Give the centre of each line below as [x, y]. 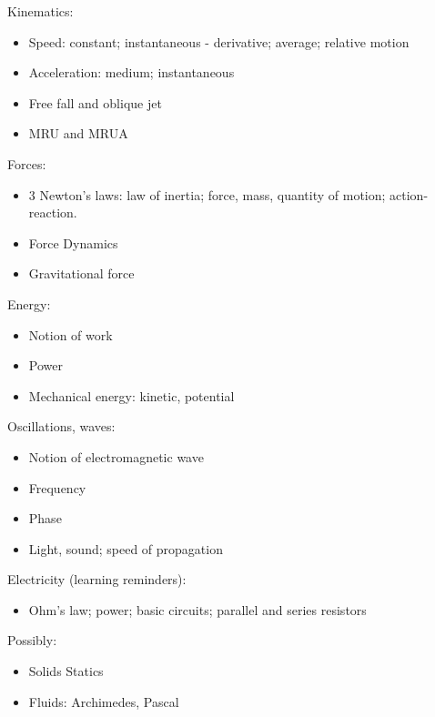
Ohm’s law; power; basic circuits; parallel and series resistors [197, 609]
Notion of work [71, 334]
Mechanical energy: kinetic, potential [132, 395]
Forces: [27, 163]
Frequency [57, 487]
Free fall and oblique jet [95, 102]
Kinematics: [40, 11]
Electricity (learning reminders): [97, 579]
